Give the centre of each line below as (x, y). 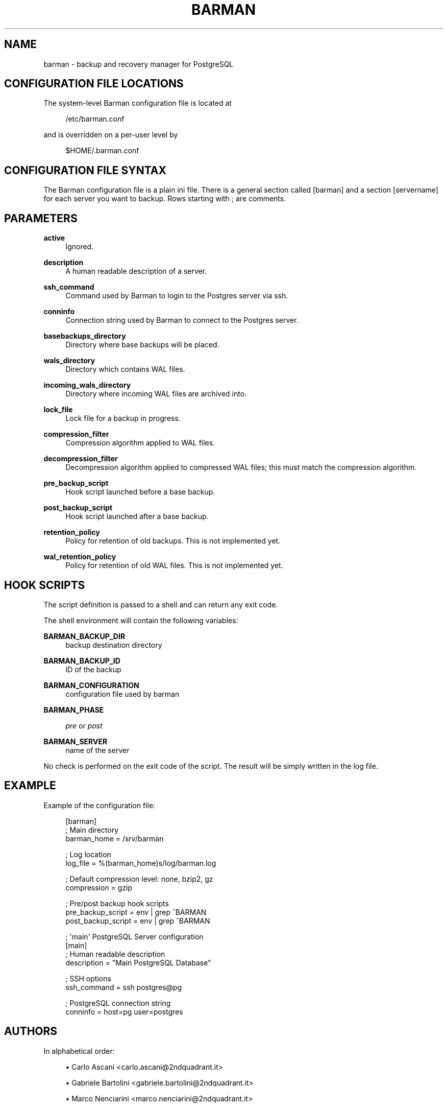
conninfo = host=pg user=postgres (124, 1011)
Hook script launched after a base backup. (137, 516)
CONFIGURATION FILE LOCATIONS (94, 84)
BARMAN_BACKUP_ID (82, 661)
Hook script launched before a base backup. (140, 492)
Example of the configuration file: (100, 805)
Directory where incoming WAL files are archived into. (156, 394)
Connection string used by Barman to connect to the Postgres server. (182, 320)
